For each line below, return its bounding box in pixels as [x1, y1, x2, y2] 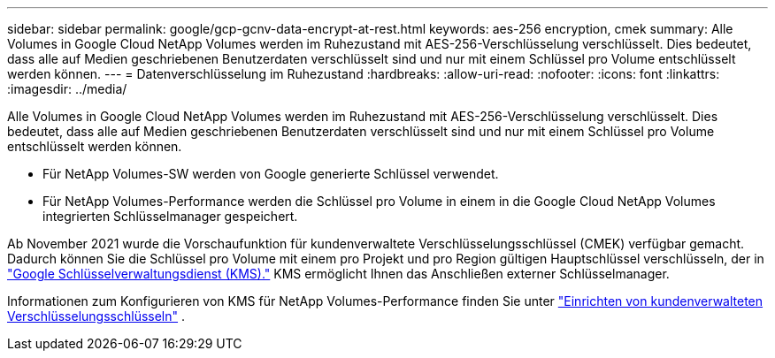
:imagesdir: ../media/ [7, 81, 127, 96]
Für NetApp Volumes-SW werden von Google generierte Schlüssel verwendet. [42, 166, 499, 181]
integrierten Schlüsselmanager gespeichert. [42, 209, 298, 224]
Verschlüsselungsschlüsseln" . [7, 308, 186, 324]
